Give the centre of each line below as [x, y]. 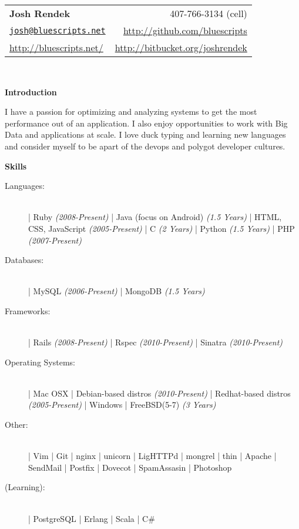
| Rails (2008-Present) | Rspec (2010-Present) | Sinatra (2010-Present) [156, 342]
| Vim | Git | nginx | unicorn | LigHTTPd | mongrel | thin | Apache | [152, 456]
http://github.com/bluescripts [185, 30]
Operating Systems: [40, 362]
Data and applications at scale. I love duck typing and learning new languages [145, 134]
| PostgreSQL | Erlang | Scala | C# [92, 518]
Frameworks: [28, 310]
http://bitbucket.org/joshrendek [181, 47]
